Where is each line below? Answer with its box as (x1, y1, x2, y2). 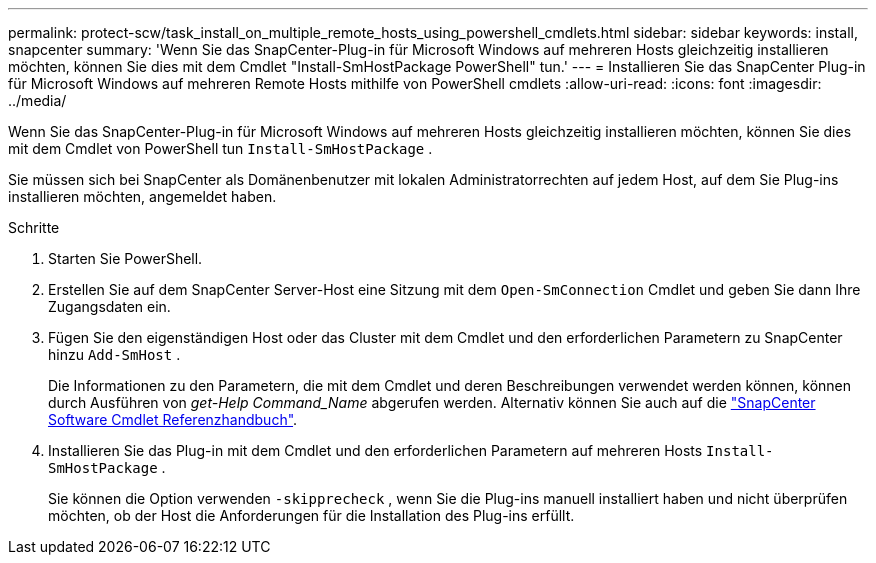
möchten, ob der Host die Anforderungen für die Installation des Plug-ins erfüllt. (48, 507, 575, 524)
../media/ (8, 92, 67, 109)
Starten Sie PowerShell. (48, 250, 203, 267)
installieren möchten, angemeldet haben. (8, 188, 277, 205)
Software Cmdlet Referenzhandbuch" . (48, 411, 298, 428)
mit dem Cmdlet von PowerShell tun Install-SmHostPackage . (8, 140, 433, 157)
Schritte (8, 219, 60, 236)
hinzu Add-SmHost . (48, 346, 181, 363)
